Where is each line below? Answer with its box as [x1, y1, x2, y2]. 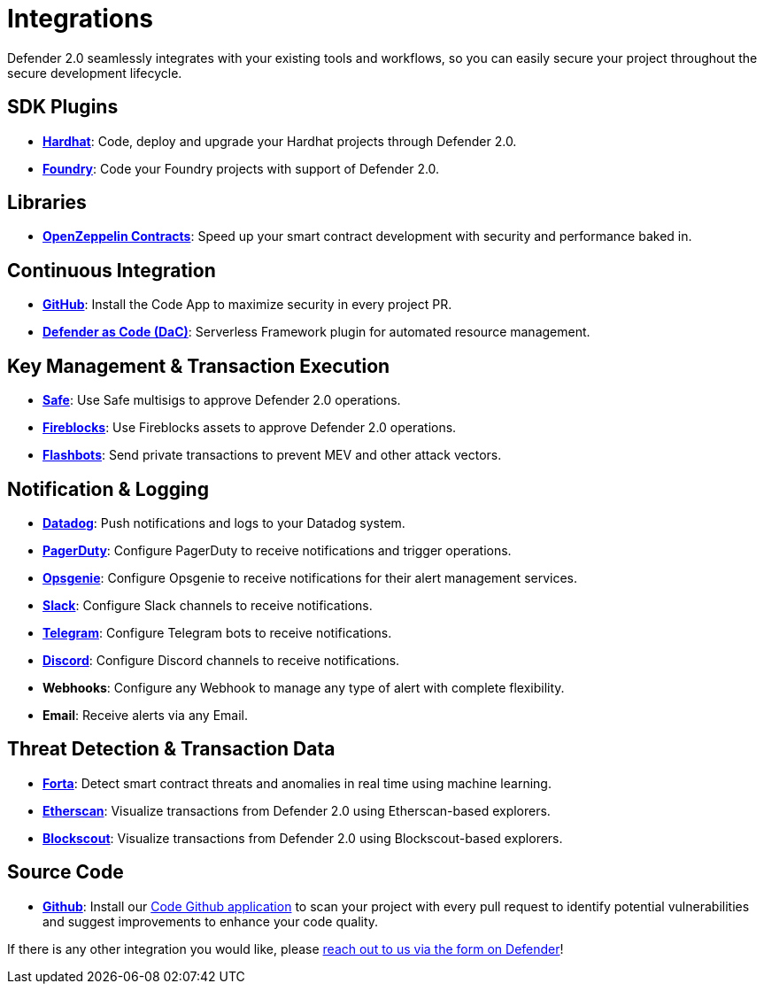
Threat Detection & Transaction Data [7, 738, 336, 761]
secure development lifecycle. [7, 65, 182, 81]
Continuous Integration [7, 259, 216, 282]
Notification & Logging [7, 477, 209, 500]
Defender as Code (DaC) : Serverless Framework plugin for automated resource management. [42, 324, 590, 340]
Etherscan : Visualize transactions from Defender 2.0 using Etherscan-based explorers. [42, 802, 551, 818]
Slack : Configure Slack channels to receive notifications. [42, 597, 373, 613]
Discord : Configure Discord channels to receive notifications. [42, 652, 400, 668]
